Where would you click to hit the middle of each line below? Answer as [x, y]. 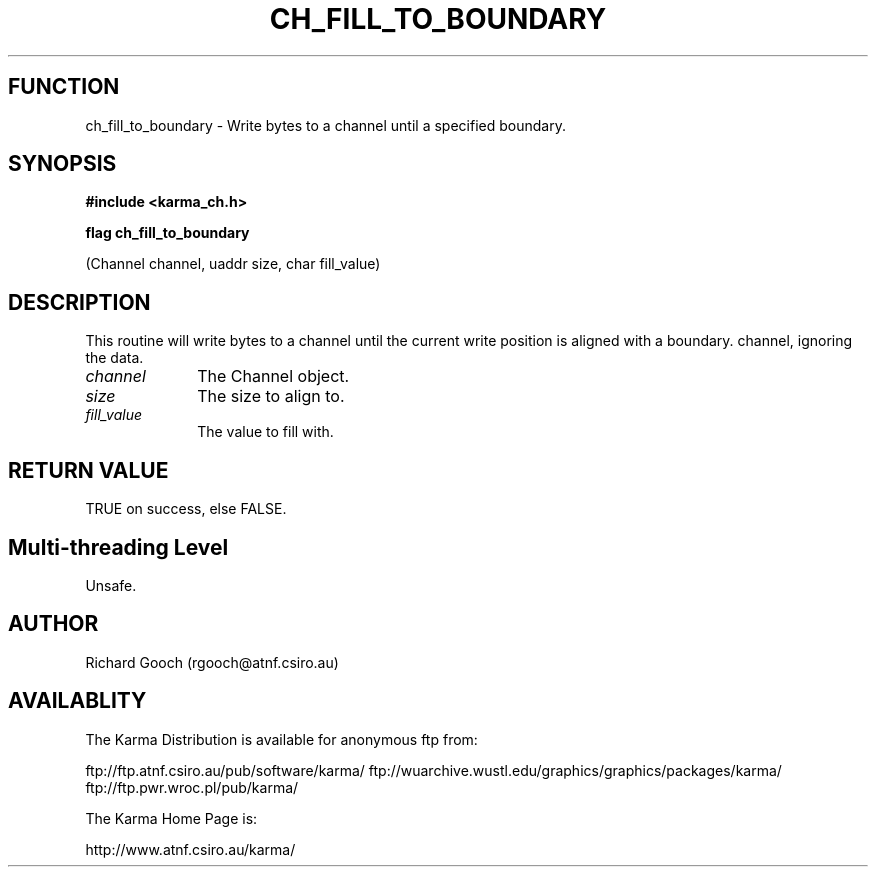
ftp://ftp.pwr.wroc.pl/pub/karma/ [192, 787]
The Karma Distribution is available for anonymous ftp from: [281, 739]
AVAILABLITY [77, 701]
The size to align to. [271, 396]
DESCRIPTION [79, 302]
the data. [114, 358]
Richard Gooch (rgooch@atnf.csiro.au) [212, 662]
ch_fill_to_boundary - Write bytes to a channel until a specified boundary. [325, 125]
